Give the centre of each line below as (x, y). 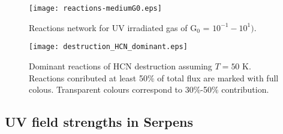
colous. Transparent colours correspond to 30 (111, 89)
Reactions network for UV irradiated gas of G (113, 27)
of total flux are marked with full (218, 77)
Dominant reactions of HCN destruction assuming (121, 66)
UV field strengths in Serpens (99, 122)
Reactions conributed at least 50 (88, 77)
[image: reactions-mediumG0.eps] (95, 8)
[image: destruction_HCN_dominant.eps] (108, 47)
